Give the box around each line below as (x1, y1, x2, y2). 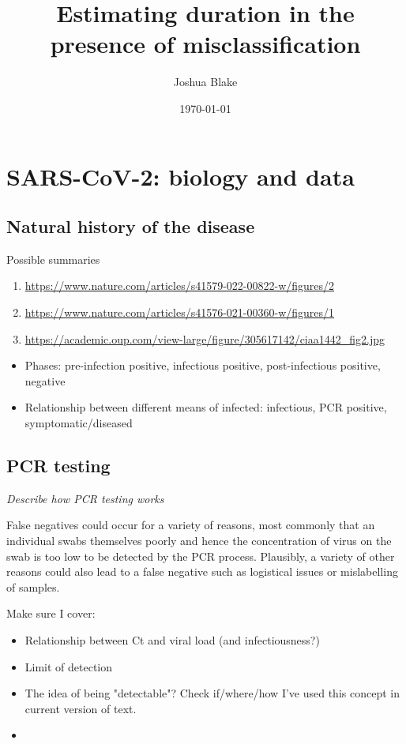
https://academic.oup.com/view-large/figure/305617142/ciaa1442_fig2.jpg (24, 330, 385, 347)
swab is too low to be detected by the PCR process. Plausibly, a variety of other (6, 547, 395, 564)
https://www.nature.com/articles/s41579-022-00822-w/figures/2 (24, 277, 335, 294)
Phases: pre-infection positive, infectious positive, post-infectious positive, (24, 357, 381, 374)
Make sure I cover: (6, 605, 96, 622)
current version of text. (24, 700, 137, 716)
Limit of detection (24, 658, 113, 674)
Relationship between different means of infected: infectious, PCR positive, (24, 399, 387, 415)
